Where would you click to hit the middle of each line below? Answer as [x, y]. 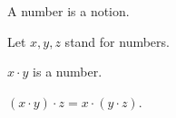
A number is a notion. [68, 11]
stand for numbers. [117, 41]
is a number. [68, 72]
